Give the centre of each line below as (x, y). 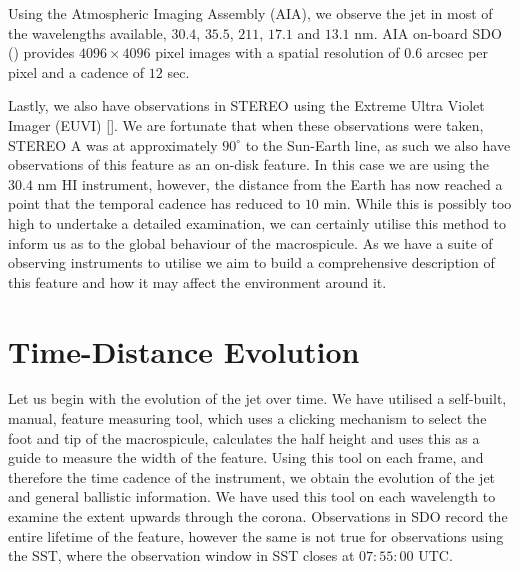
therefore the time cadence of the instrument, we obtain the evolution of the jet (252, 476)
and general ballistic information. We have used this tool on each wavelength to (252, 496)
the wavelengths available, (87, 32)
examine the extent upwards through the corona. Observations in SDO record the (258, 516)
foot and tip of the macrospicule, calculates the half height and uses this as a (244, 437)
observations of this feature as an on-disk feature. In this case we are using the (249, 164)
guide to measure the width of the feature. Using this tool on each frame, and (246, 457)
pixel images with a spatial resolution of (277, 52)
